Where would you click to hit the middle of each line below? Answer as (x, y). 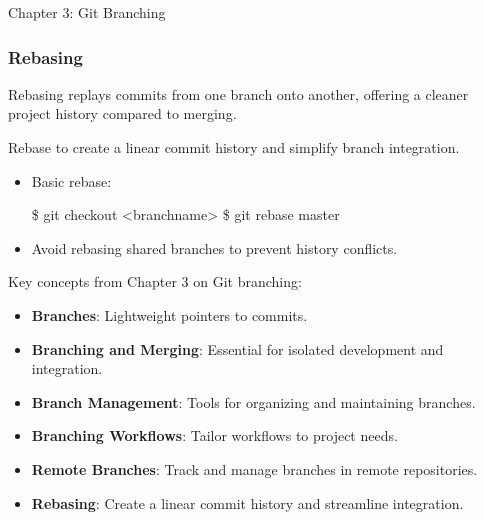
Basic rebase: (71, 180)
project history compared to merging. (122, 113)
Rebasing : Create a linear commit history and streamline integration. (247, 502)
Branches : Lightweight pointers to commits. (169, 314)
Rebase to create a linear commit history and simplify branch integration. (234, 147)
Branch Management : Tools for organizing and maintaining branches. (253, 401)
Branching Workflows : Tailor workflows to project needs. (214, 435)
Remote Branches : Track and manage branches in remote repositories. (254, 468)
